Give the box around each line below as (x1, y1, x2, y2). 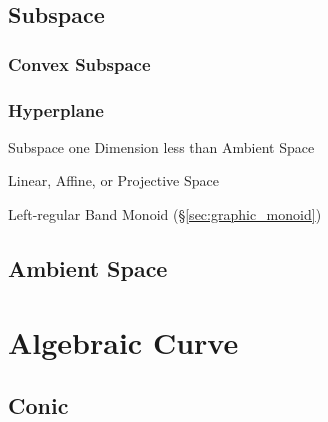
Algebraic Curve (8, 321, 239, 362)
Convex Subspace (8, 51, 151, 76)
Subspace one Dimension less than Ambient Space (8, 136, 315, 157)
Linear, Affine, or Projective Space (8, 170, 219, 191)
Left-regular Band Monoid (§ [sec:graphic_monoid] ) (8, 204, 322, 225)
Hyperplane (8, 97, 104, 122)
